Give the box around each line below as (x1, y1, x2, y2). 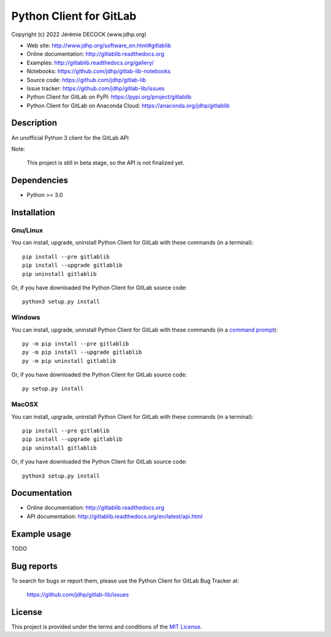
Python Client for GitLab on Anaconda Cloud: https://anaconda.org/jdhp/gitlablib (26, 102, 230, 109)
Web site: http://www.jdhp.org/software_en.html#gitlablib (26, 42, 172, 49)
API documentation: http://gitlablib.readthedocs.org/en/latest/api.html (26, 513, 203, 520)
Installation (11, 207, 55, 218)
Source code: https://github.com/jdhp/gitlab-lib (26, 76, 146, 83)
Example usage (11, 528, 72, 539)
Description (11, 118, 58, 128)
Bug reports (11, 561, 58, 571)
